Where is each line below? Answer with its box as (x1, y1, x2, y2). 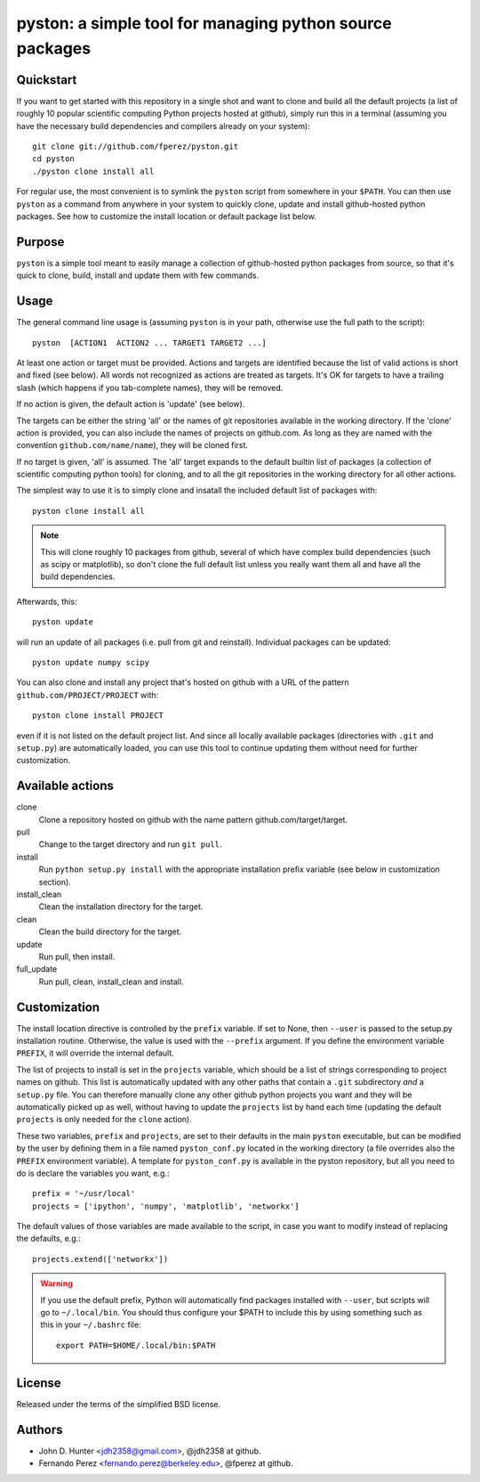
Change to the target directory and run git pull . (38, 839, 222, 850)
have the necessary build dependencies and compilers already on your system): (16, 120, 310, 131)
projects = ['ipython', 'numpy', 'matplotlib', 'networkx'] (32, 1201, 300, 1211)
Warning (40, 1278, 73, 1289)
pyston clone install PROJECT (32, 711, 164, 721)
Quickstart (16, 72, 77, 87)
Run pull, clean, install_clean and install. (38, 976, 184, 987)
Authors (16, 1421, 63, 1437)
